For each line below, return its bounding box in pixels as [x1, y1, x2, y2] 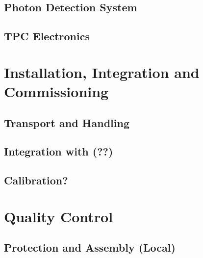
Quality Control [4, 206, 113, 226]
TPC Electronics [4, 28, 90, 44]
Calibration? [4, 173, 68, 188]
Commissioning [4, 81, 109, 101]
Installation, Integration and [4, 62, 200, 82]
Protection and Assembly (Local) [4, 240, 176, 255]
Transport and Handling [4, 115, 129, 130]
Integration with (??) [4, 144, 113, 159]
